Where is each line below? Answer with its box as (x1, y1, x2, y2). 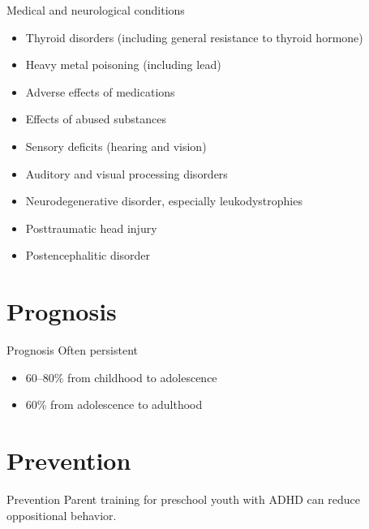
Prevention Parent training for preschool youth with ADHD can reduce (6, 490, 360, 507)
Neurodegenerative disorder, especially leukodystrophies (25, 192, 302, 209)
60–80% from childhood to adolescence (25, 368, 217, 385)
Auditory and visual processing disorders (25, 165, 228, 182)
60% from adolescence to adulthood (25, 396, 203, 413)
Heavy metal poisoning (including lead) (25, 56, 221, 73)
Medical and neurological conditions (6, 2, 185, 18)
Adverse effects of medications (25, 83, 175, 100)
